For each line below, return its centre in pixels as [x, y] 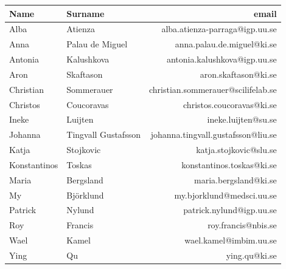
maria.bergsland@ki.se [235, 179]
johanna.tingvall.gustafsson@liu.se [214, 134]
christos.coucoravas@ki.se [230, 104]
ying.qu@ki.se [251, 255]
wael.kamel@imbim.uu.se [231, 240]
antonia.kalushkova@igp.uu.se [221, 59]
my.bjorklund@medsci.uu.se [225, 195]
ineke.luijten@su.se [242, 119]
